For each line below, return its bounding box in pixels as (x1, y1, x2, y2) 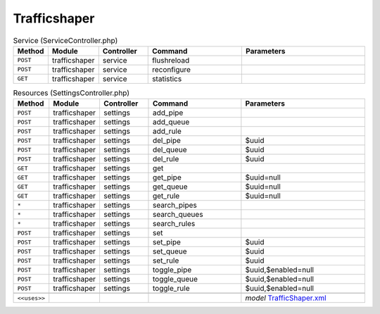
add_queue (152, 117, 190, 127)
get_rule (152, 191, 180, 201)
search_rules (152, 219, 196, 229)
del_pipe (152, 136, 181, 146)
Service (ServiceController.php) (13, 35, 118, 45)
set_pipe (152, 237, 181, 247)
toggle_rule (152, 284, 190, 294)
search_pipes (152, 201, 197, 211)
